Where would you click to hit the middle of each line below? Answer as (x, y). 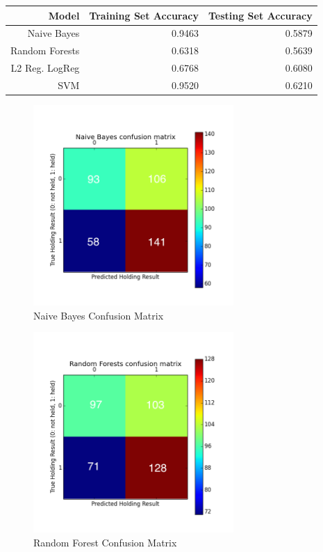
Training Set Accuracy (144, 15)
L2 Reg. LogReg (45, 68)
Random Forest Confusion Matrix (105, 542)
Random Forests (45, 50)
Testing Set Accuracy (260, 15)
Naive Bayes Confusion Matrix (99, 315)
